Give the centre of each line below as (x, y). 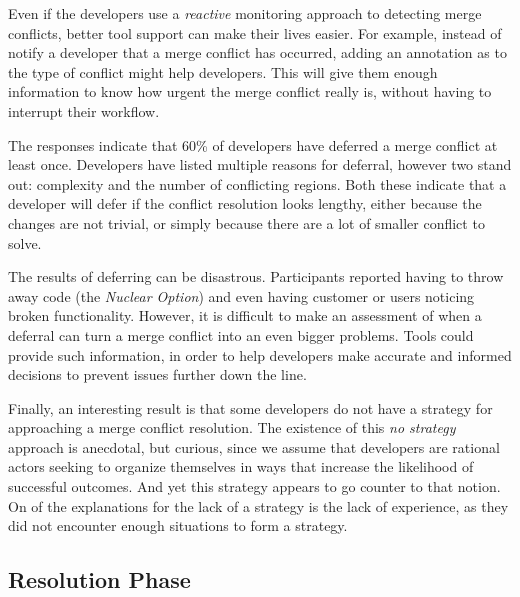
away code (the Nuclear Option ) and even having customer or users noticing (241, 295)
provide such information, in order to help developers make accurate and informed (260, 354)
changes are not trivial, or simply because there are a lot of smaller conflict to (246, 222)
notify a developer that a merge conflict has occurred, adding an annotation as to (257, 52)
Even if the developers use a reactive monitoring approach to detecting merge (245, 13)
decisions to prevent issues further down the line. (157, 374)
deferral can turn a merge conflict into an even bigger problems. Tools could (241, 334)
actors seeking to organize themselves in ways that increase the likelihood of (241, 466)
